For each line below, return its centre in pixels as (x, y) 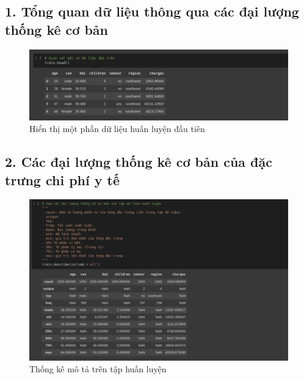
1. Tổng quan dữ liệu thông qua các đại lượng (152, 11)
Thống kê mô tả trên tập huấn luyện (98, 369)
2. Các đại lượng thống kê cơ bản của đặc (139, 162)
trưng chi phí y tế (63, 179)
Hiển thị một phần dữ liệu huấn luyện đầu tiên (117, 129)
